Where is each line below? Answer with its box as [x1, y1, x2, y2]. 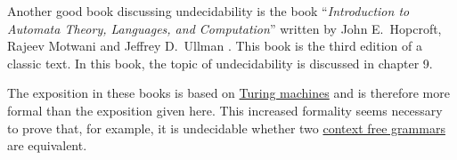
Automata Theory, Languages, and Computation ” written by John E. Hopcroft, [7, 19, 442, 37]
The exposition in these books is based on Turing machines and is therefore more [7, 84, 450, 102]
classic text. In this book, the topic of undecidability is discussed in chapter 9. [7, 53, 433, 72]
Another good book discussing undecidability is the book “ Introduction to [7, 2, 410, 20]
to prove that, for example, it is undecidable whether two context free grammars [7, 118, 445, 137]
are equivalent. [7, 136, 87, 155]
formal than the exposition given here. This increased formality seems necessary [7, 100, 443, 119]
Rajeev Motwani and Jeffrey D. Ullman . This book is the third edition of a [7, 36, 422, 55]
